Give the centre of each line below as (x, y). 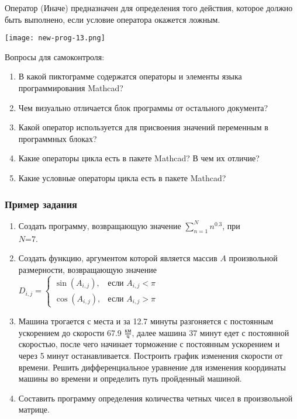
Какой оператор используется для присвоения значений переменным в (143, 127)
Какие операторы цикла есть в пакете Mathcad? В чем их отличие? (139, 158)
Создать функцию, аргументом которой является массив (118, 258)
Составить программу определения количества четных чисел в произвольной (156, 398)
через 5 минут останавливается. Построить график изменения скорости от (151, 355)
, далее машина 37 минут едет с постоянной (210, 332)
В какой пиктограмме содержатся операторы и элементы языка (130, 76)
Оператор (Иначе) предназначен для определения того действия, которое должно (149, 8)
